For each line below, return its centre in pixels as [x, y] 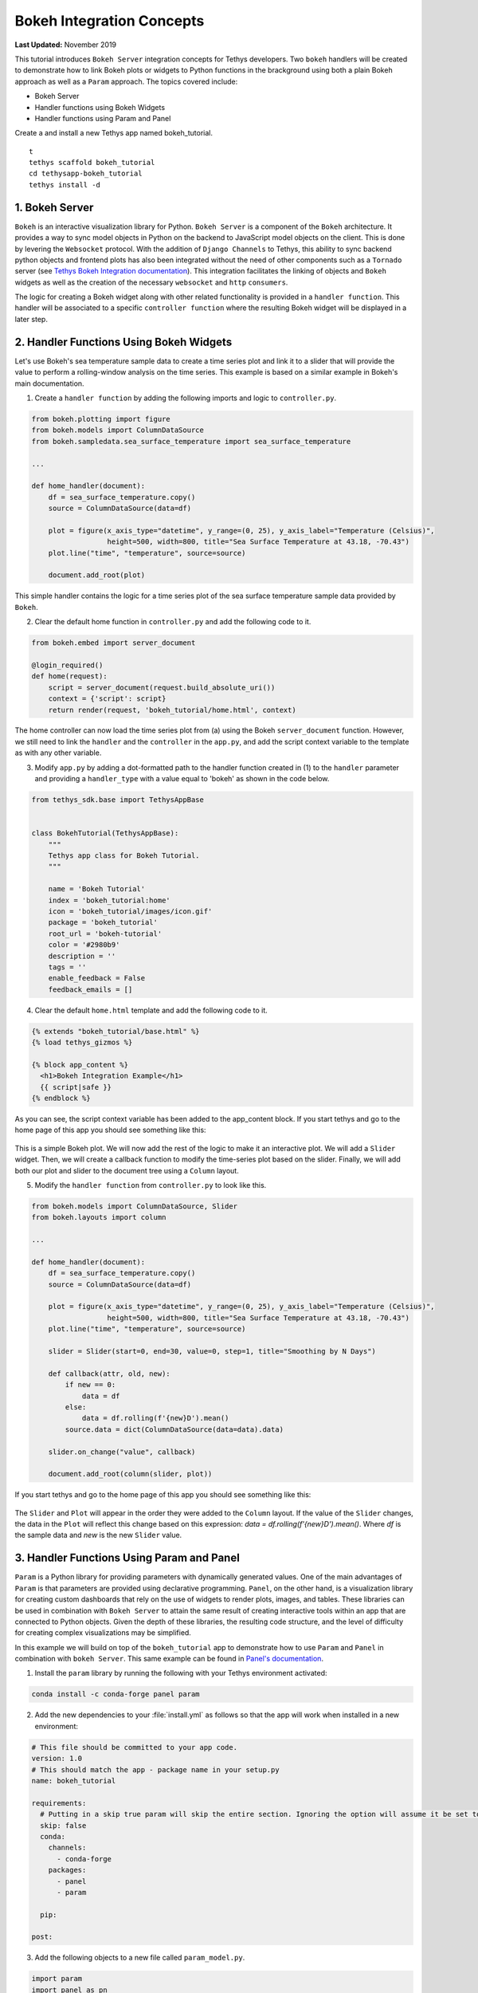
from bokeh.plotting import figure [101, 419]
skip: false [63, 1825]
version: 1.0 [57, 1759]
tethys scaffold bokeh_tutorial [92, 163]
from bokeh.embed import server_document [114, 643]
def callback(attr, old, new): [109, 1374]
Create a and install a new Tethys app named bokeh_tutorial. [114, 133]
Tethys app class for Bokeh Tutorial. [124, 855]
